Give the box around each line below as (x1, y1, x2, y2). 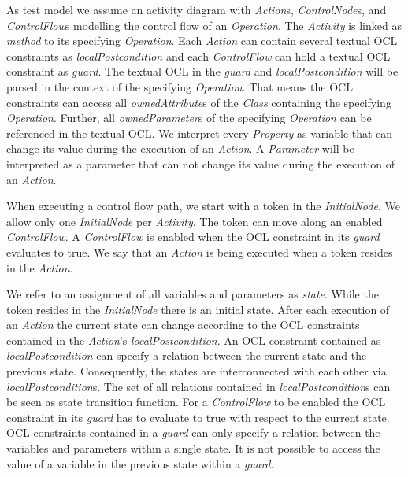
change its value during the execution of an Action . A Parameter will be (6, 140, 354, 157)
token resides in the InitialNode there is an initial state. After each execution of (6, 301, 390, 317)
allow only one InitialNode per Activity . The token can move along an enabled (6, 213, 383, 229)
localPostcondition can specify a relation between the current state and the (6, 347, 367, 364)
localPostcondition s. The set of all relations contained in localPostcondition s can (6, 378, 391, 394)
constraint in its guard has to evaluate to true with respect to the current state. (6, 409, 390, 425)
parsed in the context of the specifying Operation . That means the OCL (6, 78, 353, 94)
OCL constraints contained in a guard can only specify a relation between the (6, 424, 380, 441)
